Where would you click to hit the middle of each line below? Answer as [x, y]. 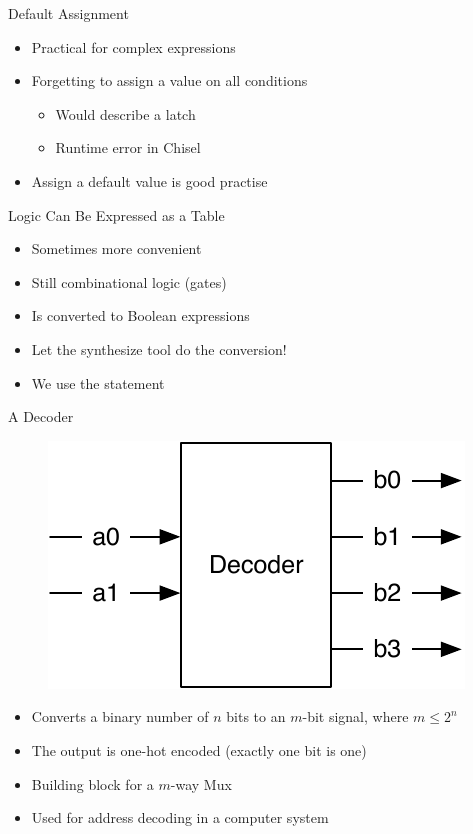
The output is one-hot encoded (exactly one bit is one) [199, 749]
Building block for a [92, 783]
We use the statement [98, 382]
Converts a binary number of [120, 716]
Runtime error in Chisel [128, 147]
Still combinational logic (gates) [129, 281]
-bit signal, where [355, 716]
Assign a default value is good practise [149, 180]
